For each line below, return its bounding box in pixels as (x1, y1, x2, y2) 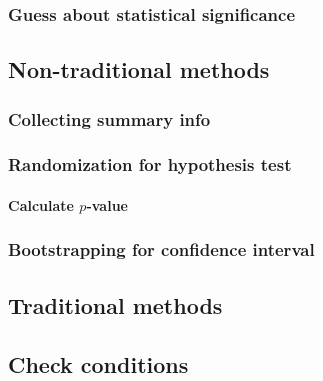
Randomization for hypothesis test (8, 152, 292, 177)
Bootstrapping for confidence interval (8, 237, 315, 262)
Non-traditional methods (8, 54, 270, 85)
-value (86, 194, 128, 215)
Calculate (8, 194, 74, 215)
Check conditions (8, 348, 189, 379)
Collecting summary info (8, 106, 211, 131)
